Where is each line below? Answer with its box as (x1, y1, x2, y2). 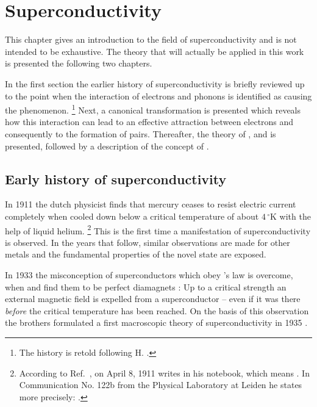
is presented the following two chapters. (5, 57, 152, 70)
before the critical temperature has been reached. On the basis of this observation (5, 304, 309, 317)
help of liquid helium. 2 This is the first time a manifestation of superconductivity (5, 222, 311, 237)
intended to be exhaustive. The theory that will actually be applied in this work (5, 45, 304, 57)
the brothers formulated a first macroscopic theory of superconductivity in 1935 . (5, 316, 308, 329)
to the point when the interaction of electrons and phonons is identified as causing (5, 89, 312, 102)
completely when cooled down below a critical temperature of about (5, 209, 259, 222)
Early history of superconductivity (5, 169, 227, 188)
